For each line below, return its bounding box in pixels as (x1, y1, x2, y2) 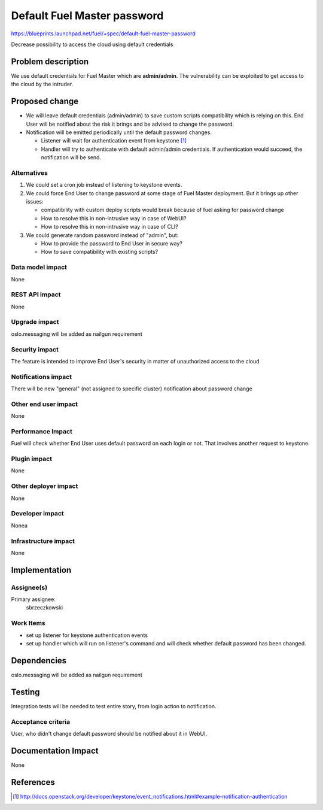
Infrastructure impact (11, 536, 75, 545)
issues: (26, 198, 44, 205)
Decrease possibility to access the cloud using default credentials (11, 41, 173, 48)
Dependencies (11, 656, 67, 666)
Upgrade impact (11, 318, 59, 326)
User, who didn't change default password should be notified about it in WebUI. (11, 730, 208, 737)
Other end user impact (11, 400, 78, 408)
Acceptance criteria (11, 717, 71, 726)
